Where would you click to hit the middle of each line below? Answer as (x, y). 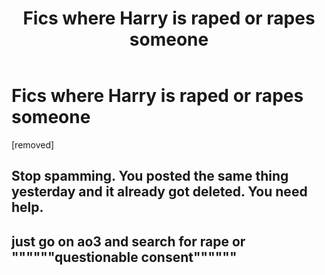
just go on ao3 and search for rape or (128, 241)
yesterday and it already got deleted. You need (159, 192)
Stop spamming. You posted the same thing (150, 176)
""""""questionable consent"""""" (124, 257)
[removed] (33, 144)
